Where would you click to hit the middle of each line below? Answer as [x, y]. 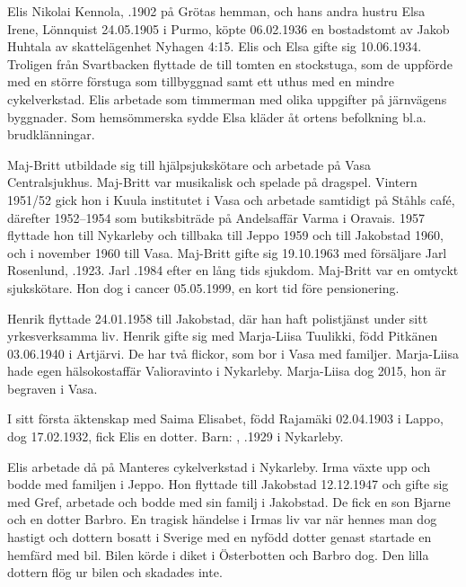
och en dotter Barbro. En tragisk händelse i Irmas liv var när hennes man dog [222, 519]
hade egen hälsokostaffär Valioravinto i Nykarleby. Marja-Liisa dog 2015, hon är [227, 371]
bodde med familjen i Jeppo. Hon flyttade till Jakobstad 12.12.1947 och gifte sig [228, 484]
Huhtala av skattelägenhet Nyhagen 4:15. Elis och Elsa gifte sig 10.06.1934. [215, 46]
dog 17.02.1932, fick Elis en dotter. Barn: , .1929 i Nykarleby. [176, 436]
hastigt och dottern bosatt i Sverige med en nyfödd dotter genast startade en [220, 537]
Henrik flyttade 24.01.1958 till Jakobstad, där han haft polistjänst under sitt [218, 318]
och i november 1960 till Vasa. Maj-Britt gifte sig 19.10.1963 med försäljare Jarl [227, 252]
